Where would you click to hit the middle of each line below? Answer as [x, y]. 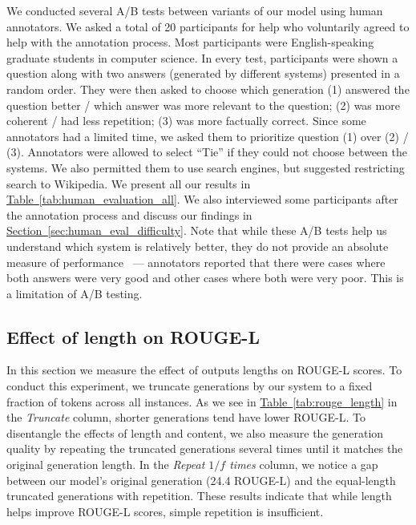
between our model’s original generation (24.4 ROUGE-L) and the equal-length [201, 480]
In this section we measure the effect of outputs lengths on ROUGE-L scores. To [204, 370]
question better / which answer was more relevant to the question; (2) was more [203, 105]
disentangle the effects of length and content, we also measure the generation [195, 432]
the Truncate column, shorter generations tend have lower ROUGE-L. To [186, 417]
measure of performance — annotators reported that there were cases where [196, 262]
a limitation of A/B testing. [75, 293]
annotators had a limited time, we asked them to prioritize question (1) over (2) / [208, 136]
